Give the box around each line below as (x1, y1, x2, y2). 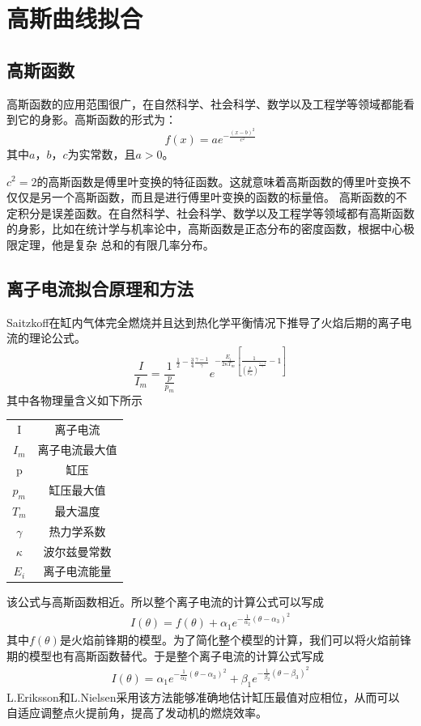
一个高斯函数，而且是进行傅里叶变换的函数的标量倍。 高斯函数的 (51, 189, 396, 206)
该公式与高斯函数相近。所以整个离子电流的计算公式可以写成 (6, 593, 324, 610)
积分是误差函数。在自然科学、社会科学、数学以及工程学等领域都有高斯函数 (17, 204, 415, 221)
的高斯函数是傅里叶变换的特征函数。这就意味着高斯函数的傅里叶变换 (36, 172, 400, 189)
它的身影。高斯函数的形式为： (17, 111, 176, 128)
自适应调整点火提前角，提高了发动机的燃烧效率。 (6, 704, 267, 721)
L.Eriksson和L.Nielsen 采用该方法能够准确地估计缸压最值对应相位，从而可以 (6, 688, 400, 705)
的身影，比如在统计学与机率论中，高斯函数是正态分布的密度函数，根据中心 (6, 220, 403, 237)
